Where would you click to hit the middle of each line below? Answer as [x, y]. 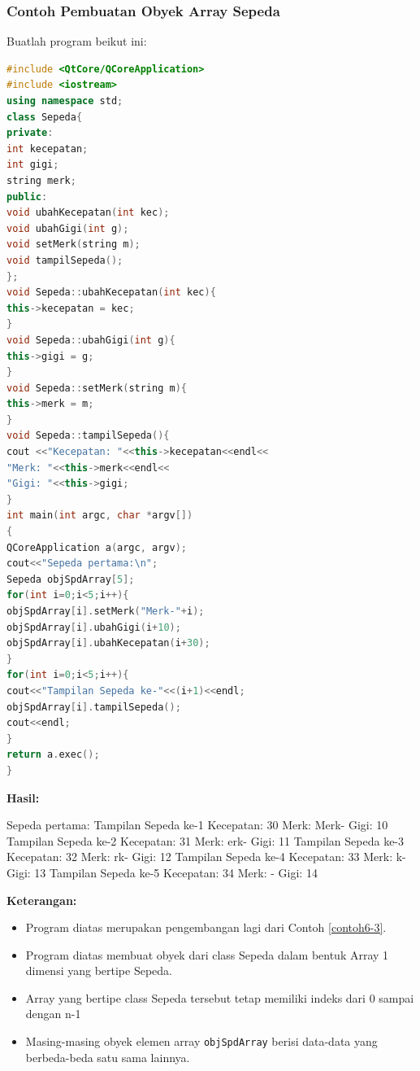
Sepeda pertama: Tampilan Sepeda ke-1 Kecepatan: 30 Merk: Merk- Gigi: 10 [197, 825]
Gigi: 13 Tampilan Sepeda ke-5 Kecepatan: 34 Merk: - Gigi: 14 [162, 872]
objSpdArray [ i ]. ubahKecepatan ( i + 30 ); [108, 643]
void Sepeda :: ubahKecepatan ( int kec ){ [111, 293]
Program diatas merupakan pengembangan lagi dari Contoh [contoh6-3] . [206, 927]
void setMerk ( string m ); [74, 245]
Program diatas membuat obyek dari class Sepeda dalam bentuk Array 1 [207, 954]
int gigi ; [33, 165]
